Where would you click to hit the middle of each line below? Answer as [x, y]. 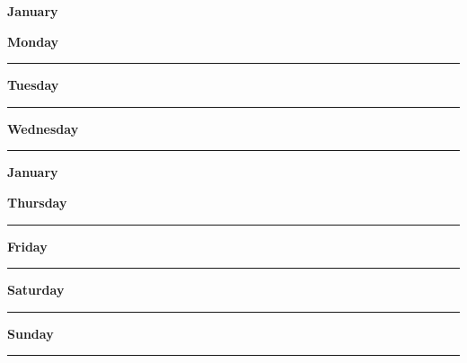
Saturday [36, 290]
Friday [27, 246]
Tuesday [33, 85]
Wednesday [43, 128]
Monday [33, 41]
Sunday [31, 333]
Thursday [37, 202]
